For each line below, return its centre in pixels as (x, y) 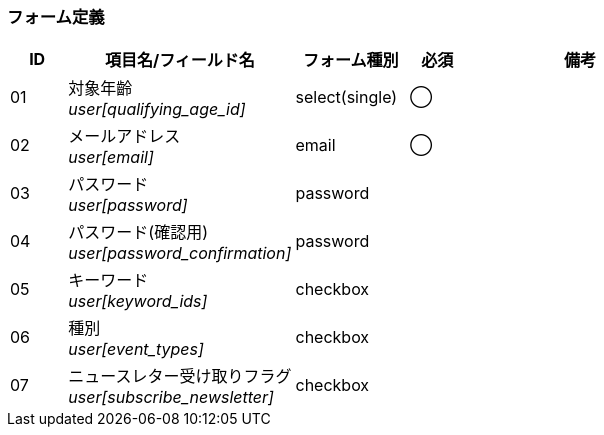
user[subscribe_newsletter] (171, 397)
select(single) (346, 97)
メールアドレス (124, 136)
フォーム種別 (351, 60)
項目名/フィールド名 (179, 60)
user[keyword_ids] (138, 301)
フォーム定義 (56, 17)
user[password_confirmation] (180, 253)
